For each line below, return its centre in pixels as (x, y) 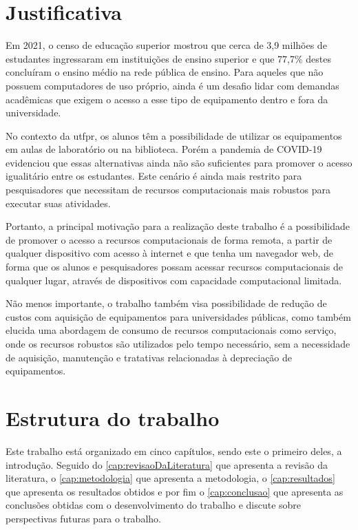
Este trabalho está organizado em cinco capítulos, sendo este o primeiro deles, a (174, 450)
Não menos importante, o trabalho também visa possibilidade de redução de (166, 303)
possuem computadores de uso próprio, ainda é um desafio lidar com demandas (172, 85)
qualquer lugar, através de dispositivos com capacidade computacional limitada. (174, 280)
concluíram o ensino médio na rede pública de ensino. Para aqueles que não (165, 72)
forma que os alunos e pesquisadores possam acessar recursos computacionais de (174, 267)
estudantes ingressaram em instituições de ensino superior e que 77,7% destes (168, 58)
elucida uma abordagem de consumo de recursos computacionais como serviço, (171, 330)
